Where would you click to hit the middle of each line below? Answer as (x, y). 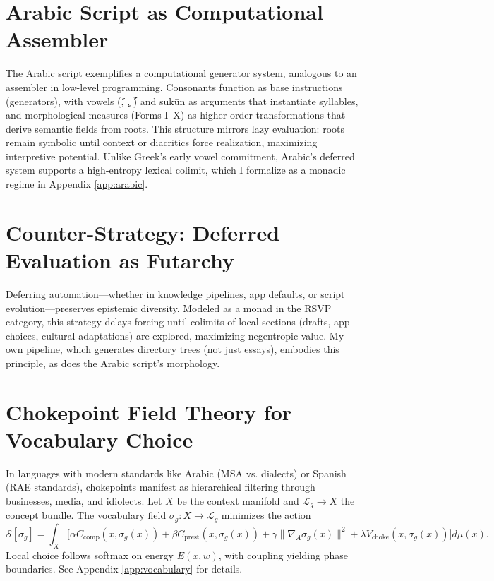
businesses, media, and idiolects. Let (84, 501)
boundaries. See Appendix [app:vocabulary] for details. (124, 569)
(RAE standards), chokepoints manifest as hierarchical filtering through (161, 487)
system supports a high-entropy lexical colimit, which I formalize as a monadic (176, 170)
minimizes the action (266, 515)
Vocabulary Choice (100, 439)
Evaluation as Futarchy (120, 260)
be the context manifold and (238, 501)
